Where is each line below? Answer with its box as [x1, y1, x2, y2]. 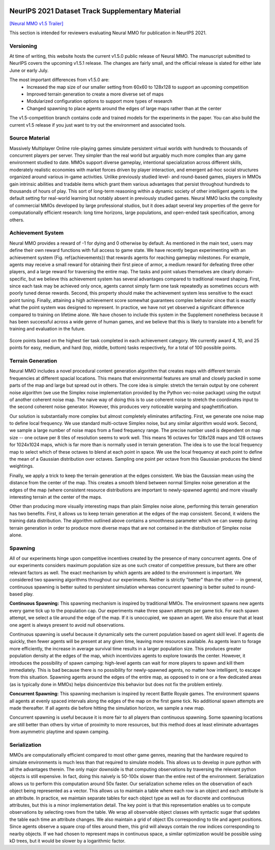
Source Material [9, 134, 50, 141]
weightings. [9, 463, 34, 469]
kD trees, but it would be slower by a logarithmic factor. [9, 838, 126, 844]
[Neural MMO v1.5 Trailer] [9, 20, 64, 27]
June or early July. [9, 67, 49, 74]
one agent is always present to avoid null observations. [9, 622, 125, 628]
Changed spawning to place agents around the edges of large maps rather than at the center [26, 105, 222, 111]
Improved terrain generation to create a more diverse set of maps [26, 91, 164, 97]
